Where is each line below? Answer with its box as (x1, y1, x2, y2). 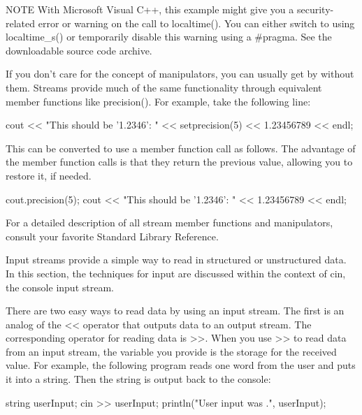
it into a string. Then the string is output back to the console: (6, 372, 271, 386)
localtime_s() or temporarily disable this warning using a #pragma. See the (6, 29, 332, 44)
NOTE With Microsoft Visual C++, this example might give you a (6, 2, 294, 16)
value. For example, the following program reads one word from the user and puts (6, 358, 356, 372)
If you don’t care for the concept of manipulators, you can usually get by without (6, 66, 354, 81)
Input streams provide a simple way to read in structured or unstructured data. (6, 252, 347, 267)
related (6, 15, 36, 30)
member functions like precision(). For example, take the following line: (6, 94, 311, 108)
